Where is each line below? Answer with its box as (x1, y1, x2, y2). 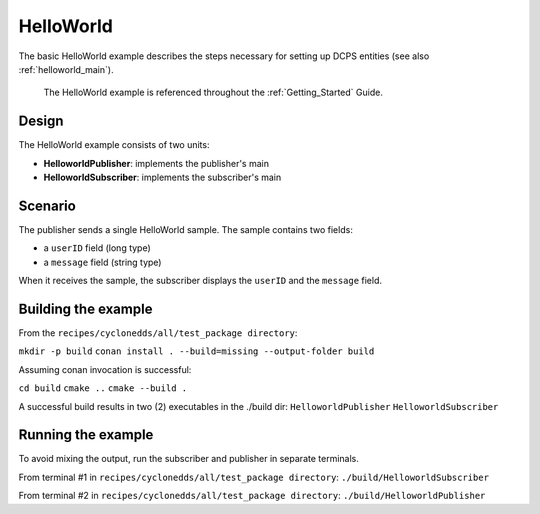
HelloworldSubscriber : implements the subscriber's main (43, 171, 282, 184)
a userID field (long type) (43, 242, 152, 254)
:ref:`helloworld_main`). (18, 63, 114, 75)
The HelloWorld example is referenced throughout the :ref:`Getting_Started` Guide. (43, 86, 384, 99)
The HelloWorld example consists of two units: (18, 139, 210, 151)
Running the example (18, 426, 154, 444)
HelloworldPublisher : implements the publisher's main (43, 157, 270, 169)
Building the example (18, 300, 153, 317)
